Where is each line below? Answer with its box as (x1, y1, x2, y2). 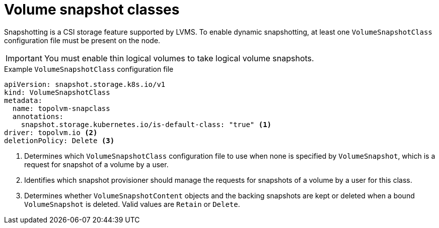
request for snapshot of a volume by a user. (24, 160, 169, 169)
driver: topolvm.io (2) (4, 128, 98, 137)
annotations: (12, 112, 64, 121)
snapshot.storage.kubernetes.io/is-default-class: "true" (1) (21, 120, 272, 129)
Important (6, 53, 42, 63)
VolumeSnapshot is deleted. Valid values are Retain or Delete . (24, 199, 240, 208)
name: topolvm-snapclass (12, 104, 110, 112)
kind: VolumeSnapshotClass (4, 88, 110, 96)
